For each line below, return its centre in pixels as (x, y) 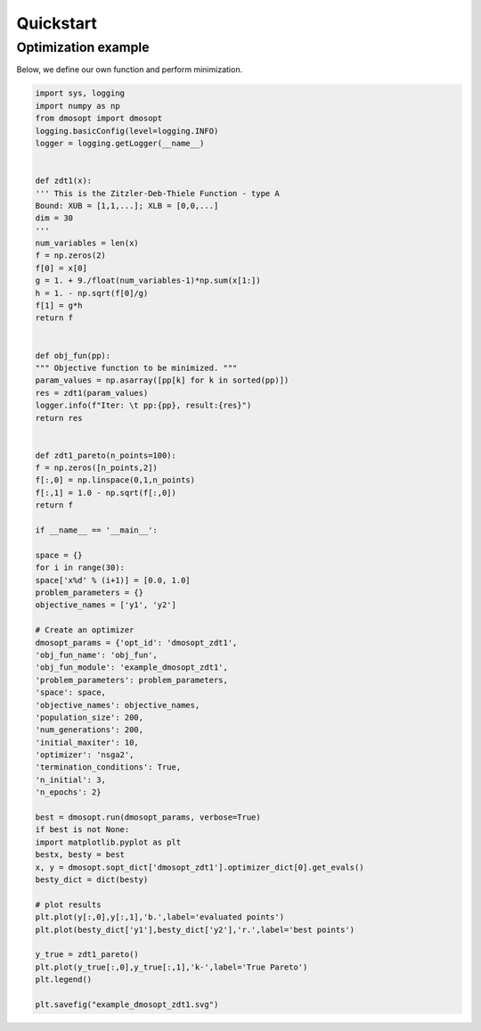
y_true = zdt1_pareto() (87, 955)
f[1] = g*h (59, 306)
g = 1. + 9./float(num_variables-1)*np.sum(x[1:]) (148, 280)
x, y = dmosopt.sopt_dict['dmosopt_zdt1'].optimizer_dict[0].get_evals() (200, 867)
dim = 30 (54, 218)
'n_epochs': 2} (68, 792)
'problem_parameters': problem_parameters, (132, 680)
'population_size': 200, (90, 717)
